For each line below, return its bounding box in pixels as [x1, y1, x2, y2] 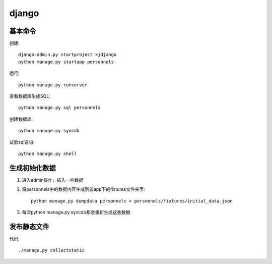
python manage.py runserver [18, 82, 88, 88]
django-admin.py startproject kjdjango [18, 52, 117, 58]
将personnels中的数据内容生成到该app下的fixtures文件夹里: [22, 186, 146, 192]
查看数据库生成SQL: [9, 93, 50, 99]
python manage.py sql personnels [18, 105, 101, 111]
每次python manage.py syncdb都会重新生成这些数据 [22, 209, 130, 216]
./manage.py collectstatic [18, 247, 85, 253]
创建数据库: [9, 116, 33, 122]
